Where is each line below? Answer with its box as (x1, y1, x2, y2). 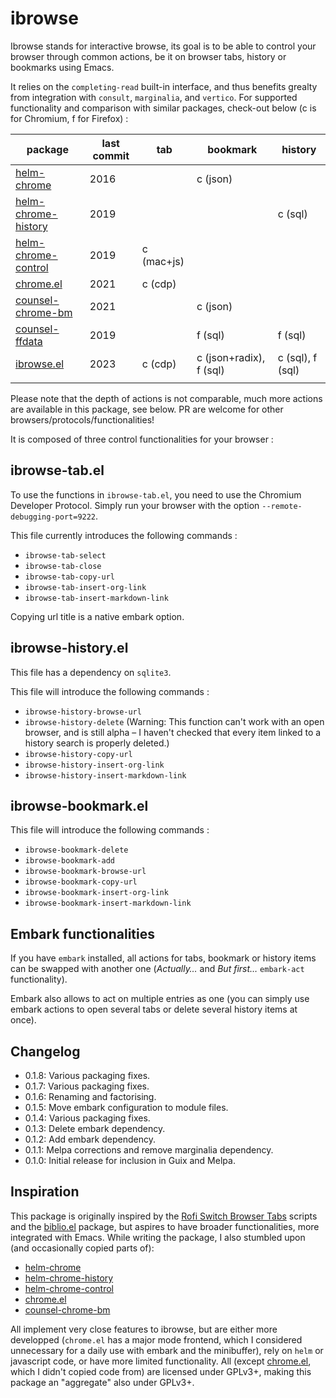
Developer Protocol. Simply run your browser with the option (10, 499, 260, 511)
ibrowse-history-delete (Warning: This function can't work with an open (24, 715, 325, 727)
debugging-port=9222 (10, 512, 97, 522)
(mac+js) (141, 254, 185, 268)
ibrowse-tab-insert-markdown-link (24, 593, 169, 603)
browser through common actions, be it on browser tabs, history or (10, 50, 287, 62)
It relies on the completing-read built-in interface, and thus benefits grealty (10, 80, 318, 92)
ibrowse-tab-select (24, 550, 107, 561)
